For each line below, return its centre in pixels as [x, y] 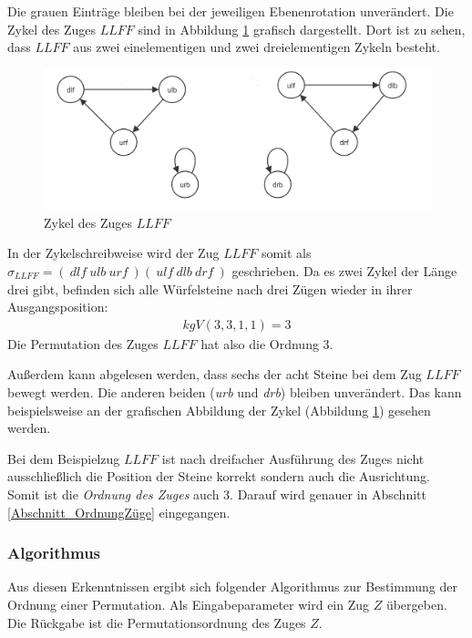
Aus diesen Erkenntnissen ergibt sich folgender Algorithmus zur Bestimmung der [232, 587]
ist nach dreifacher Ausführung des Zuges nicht [293, 458]
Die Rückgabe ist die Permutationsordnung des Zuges [157, 622]
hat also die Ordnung [260, 343]
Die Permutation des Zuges [83, 343]
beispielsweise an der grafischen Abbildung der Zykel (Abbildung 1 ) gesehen [219, 410]
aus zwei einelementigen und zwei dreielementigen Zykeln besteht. [257, 47]
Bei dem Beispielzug [64, 458]
